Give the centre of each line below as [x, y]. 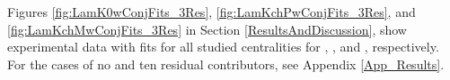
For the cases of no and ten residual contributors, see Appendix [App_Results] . [226, 64]
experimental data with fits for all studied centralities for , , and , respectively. [223, 47]
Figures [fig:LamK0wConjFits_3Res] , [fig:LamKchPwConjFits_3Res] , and [212, 12]
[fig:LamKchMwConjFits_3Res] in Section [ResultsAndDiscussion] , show [207, 29]
